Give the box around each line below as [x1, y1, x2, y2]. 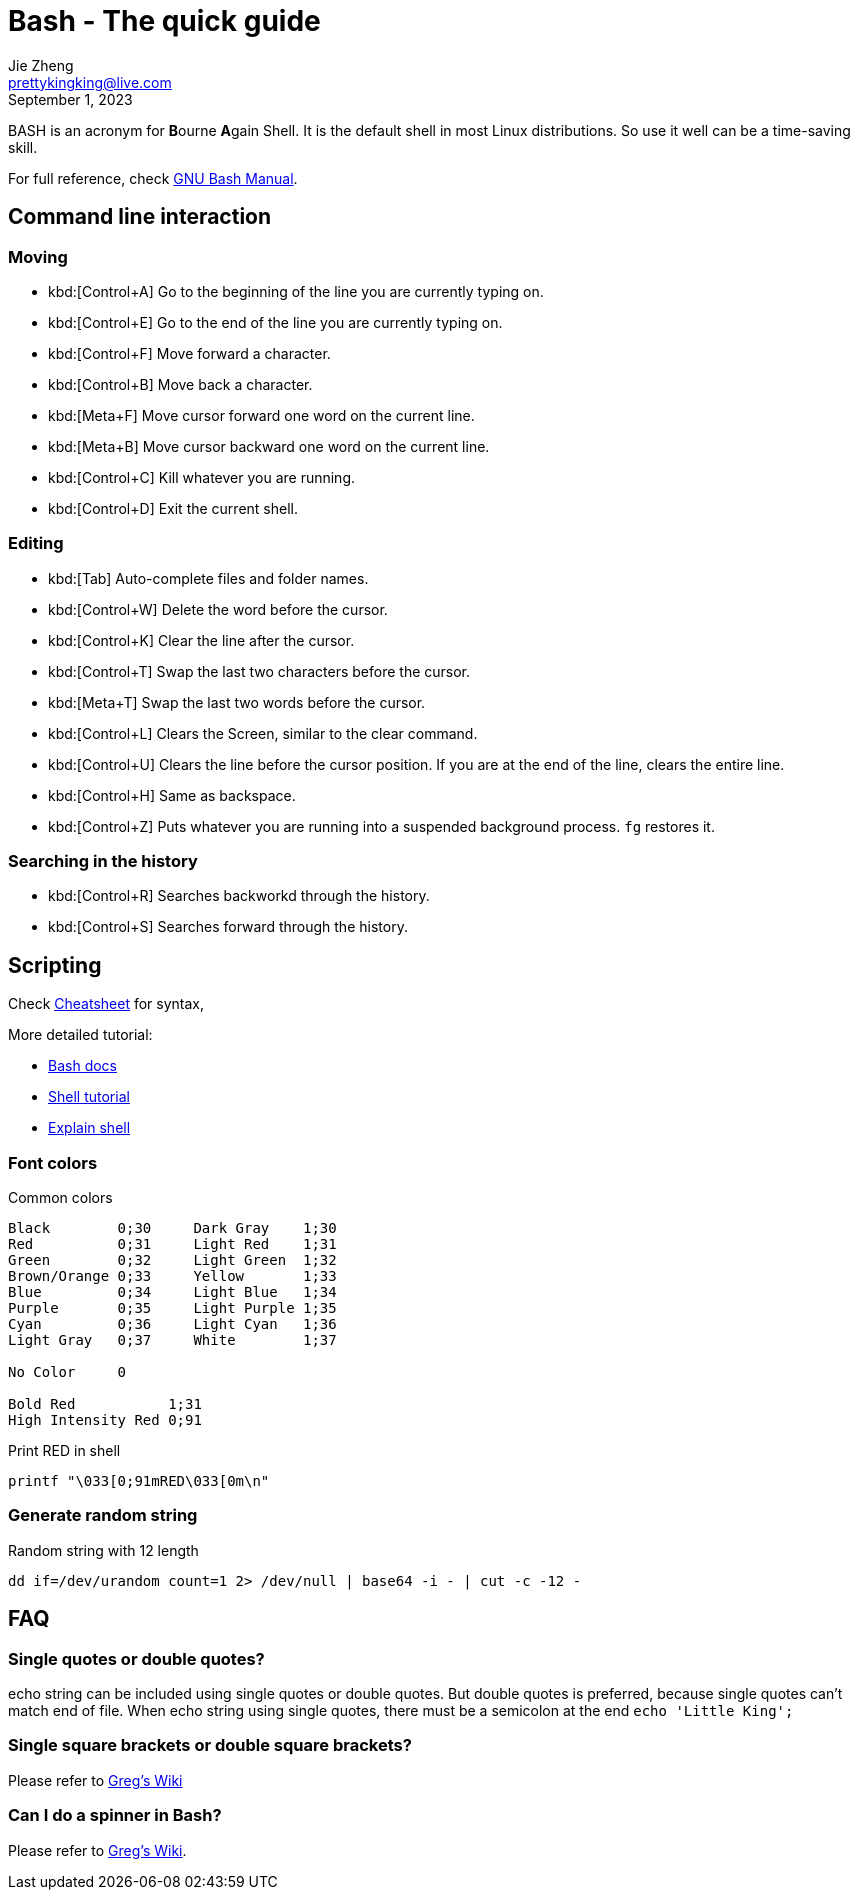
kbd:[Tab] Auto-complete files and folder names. [48, 569, 369, 587]
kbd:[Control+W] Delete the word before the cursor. [48, 600, 388, 618]
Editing [8, 533, 64, 554]
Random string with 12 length [8, 1541, 199, 1559]
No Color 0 [8, 1364, 127, 1381]
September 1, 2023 [8, 90, 133, 108]
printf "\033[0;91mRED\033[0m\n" [8, 1473, 270, 1490]
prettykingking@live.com [8, 73, 172, 91]
